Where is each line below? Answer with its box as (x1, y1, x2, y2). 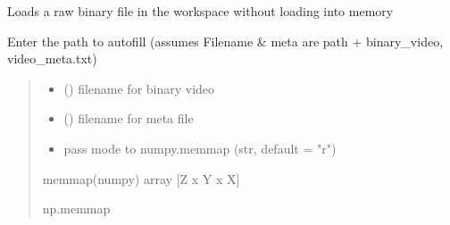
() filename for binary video (63, 79, 215, 97)
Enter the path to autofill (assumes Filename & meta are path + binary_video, (7, 31, 444, 50)
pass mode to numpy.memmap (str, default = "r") (63, 138, 337, 157)
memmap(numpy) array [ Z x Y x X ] (42, 169, 240, 187)
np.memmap (42, 199, 111, 218)
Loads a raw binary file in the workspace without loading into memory (7, 2, 394, 20)
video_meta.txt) (7, 49, 97, 68)
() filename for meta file (63, 109, 194, 128)
